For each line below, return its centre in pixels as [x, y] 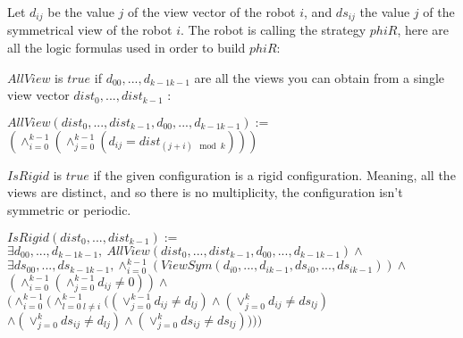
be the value [81, 12]
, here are [423, 30]
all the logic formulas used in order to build [126, 48]
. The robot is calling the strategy [273, 30]
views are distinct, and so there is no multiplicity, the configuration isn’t [205, 192]
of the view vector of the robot [212, 12]
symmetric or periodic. [69, 210]
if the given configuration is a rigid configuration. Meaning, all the [274, 174]
